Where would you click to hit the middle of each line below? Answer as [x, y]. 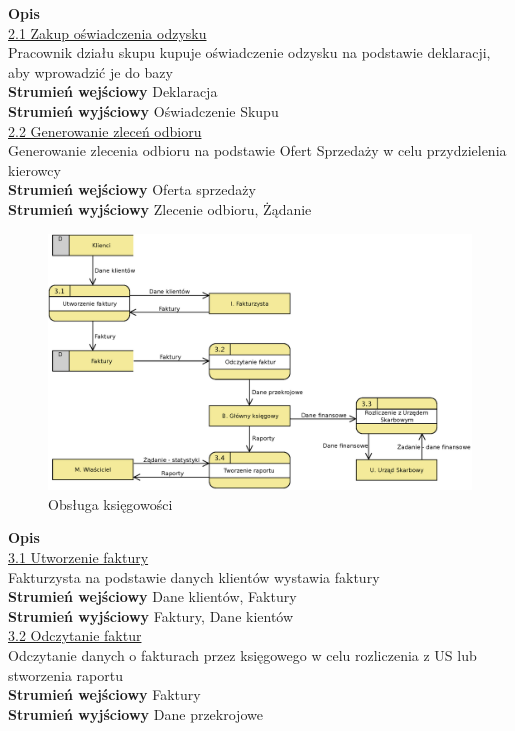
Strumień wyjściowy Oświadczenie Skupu [143, 110]
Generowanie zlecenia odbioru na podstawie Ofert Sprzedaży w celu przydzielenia [257, 150]
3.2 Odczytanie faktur [75, 635]
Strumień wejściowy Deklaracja [113, 91]
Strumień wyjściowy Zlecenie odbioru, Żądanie [160, 208]
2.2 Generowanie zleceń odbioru [105, 130]
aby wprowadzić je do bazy [90, 71]
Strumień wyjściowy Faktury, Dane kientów [151, 615]
